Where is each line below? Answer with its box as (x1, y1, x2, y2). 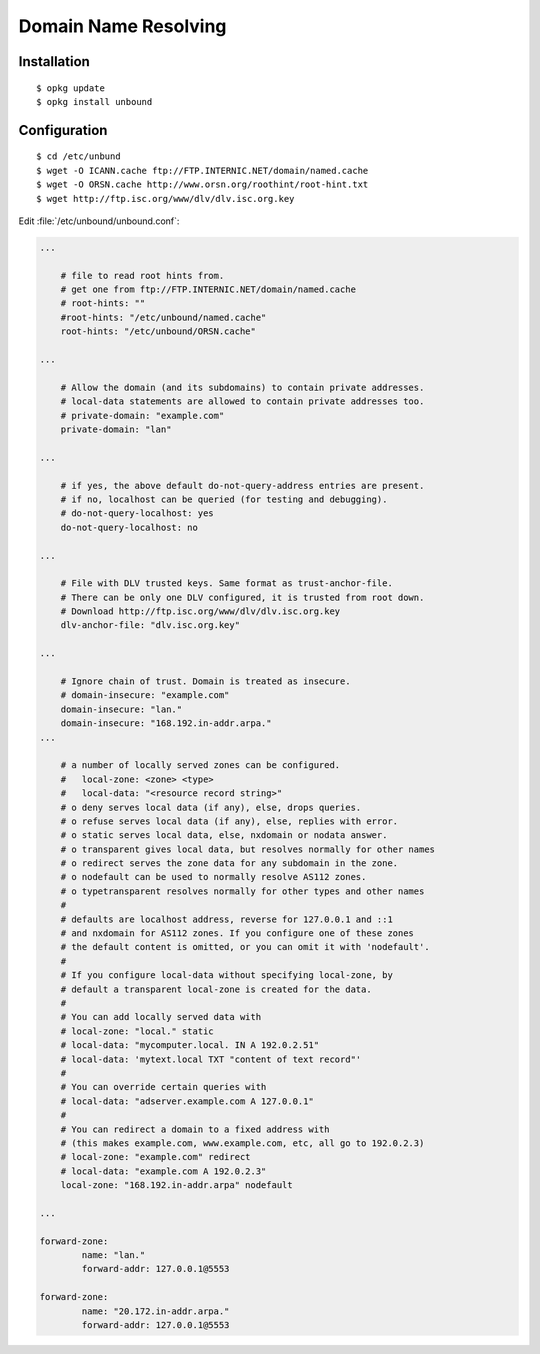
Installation (18, 53, 90, 70)
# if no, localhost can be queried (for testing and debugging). (60, 493, 388, 505)
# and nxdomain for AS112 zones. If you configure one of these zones (60, 928, 415, 939)
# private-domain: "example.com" (60, 410, 225, 421)
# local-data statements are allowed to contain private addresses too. (60, 396, 425, 407)
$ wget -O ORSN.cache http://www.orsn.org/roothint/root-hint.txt (36, 179, 369, 190)
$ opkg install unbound (36, 96, 153, 107)
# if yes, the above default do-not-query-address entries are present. (60, 480, 425, 491)
